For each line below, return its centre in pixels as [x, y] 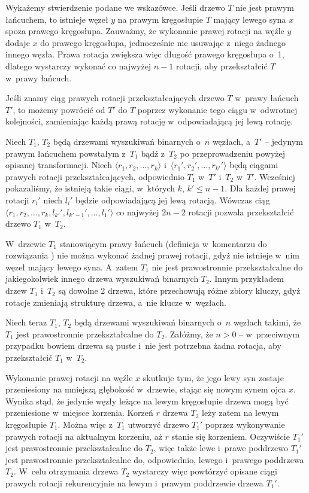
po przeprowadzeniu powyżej [233, 153]
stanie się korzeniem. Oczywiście [231, 436]
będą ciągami [254, 165]
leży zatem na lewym [240, 413]
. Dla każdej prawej [260, 188]
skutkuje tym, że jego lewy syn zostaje [213, 377]
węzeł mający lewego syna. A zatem [72, 267]
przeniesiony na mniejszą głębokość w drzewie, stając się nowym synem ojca [146, 389]
